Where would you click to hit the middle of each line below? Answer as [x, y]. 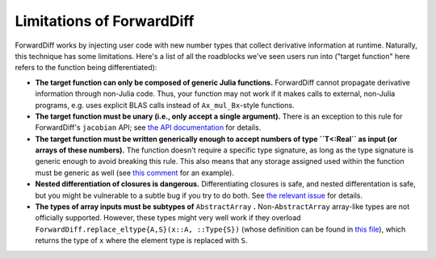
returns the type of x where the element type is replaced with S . [141, 240]
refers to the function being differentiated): [86, 68]
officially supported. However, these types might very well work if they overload [168, 218]
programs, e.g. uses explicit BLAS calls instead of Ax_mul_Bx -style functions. [165, 105]
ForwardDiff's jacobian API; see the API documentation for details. [148, 127]
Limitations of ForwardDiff [105, 21]
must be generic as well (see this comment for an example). [134, 173]
